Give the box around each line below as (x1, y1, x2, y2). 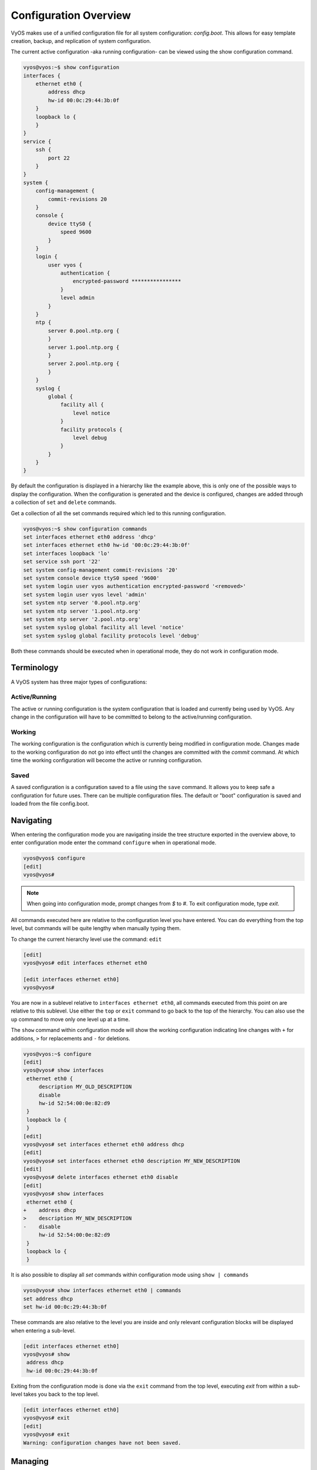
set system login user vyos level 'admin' (23, 591, 147, 598)
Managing (11, 1456, 49, 1466)
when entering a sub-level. (11, 1327, 76, 1334)
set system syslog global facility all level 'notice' (23, 624, 184, 631)
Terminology (11, 663, 59, 673)
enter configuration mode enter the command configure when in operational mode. (11, 839, 217, 846)
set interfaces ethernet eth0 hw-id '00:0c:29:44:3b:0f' (23, 542, 191, 549)
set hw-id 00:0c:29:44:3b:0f (23, 1304, 107, 1311)
